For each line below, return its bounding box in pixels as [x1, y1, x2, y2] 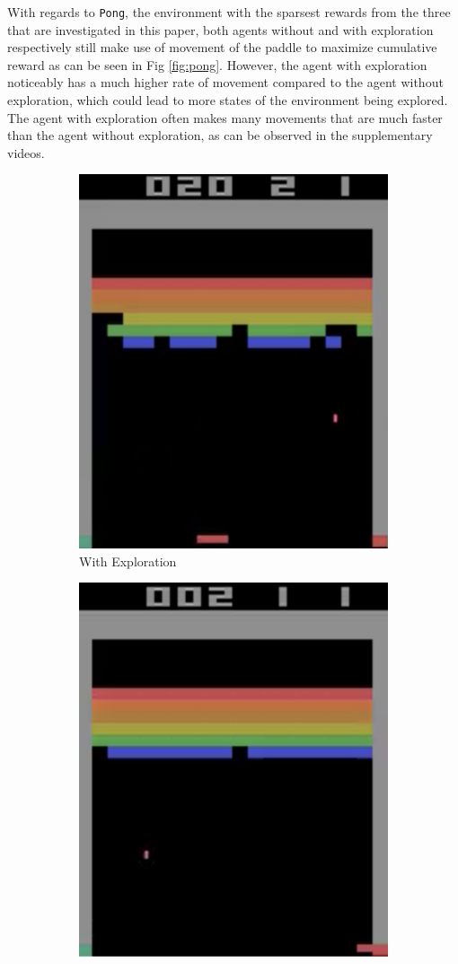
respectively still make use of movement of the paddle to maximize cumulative [7, 38, 437, 57]
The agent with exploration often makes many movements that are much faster [7, 108, 443, 127]
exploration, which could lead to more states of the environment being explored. [7, 91, 448, 110]
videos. [7, 143, 45, 162]
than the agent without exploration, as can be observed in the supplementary [7, 126, 433, 145]
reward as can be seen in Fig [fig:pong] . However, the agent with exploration [7, 55, 427, 74]
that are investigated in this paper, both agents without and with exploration [7, 20, 434, 39]
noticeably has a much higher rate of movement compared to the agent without [7, 73, 444, 92]
